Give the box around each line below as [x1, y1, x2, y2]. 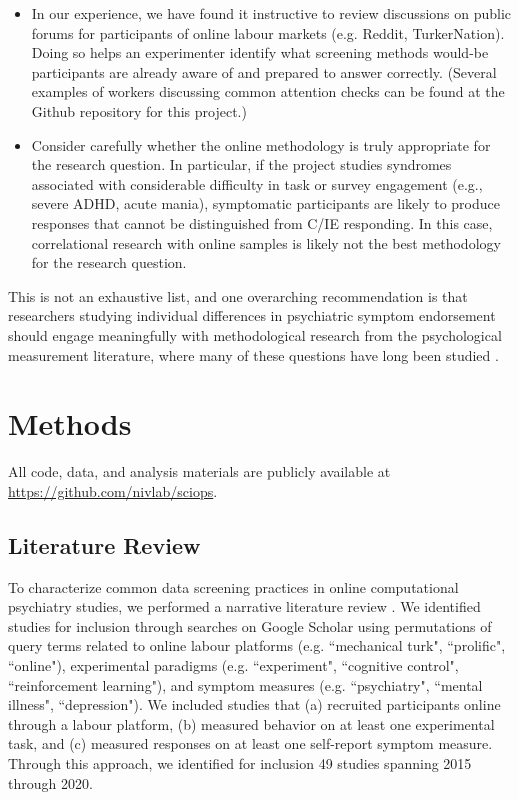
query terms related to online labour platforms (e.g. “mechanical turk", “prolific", [8, 635, 506, 656]
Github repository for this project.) [31, 100, 247, 121]
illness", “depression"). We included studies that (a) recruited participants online [8, 694, 501, 715]
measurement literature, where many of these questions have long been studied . [8, 344, 499, 365]
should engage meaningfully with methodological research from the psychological [8, 324, 502, 345]
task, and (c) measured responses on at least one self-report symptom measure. [8, 733, 493, 754]
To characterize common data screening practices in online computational [8, 576, 459, 597]
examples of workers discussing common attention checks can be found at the [31, 81, 505, 102]
